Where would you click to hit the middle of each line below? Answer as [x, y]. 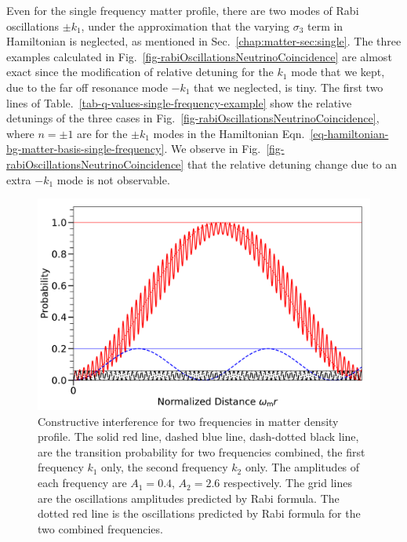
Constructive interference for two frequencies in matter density [188, 421]
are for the [102, 133]
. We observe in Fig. [213, 149]
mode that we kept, [338, 72]
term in [325, 25]
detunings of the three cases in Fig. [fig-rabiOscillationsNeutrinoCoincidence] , [193, 118]
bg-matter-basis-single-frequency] [85, 149]
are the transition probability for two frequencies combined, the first [202, 451]
